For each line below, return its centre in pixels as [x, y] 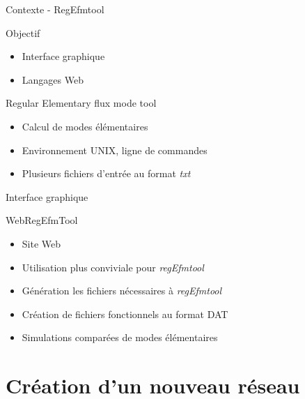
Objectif [23, 32]
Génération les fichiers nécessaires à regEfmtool [122, 291]
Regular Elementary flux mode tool [81, 103]
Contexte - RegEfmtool [55, 9]
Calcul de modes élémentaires [85, 126]
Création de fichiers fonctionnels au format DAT [125, 314]
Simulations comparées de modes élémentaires [120, 337]
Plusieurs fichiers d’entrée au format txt [106, 173]
